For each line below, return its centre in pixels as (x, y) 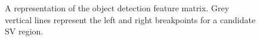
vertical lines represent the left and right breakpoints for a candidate (130, 19)
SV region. (24, 31)
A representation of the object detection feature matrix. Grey (117, 8)
